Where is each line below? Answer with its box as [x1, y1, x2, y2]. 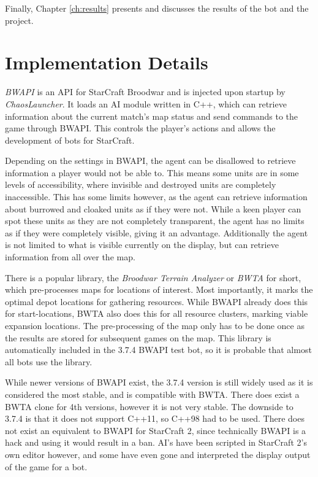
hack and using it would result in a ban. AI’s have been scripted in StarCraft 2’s [5, 436, 307, 449]
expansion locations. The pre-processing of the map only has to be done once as [5, 319, 305, 332]
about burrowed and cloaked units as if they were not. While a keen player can [5, 202, 301, 215]
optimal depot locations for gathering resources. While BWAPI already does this [5, 295, 308, 308]
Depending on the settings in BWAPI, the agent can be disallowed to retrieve [5, 154, 296, 167]
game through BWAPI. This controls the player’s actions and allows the [5, 122, 276, 134]
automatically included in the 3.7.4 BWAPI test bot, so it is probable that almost [5, 343, 312, 356]
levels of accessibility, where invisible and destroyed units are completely [5, 178, 276, 191]
